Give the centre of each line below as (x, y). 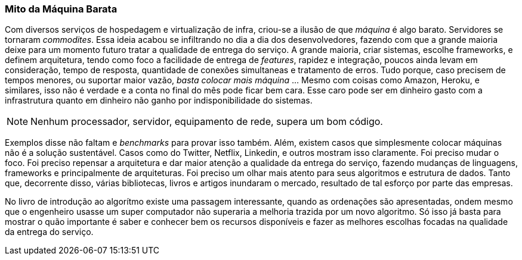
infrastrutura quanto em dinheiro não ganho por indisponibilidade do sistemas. (159, 101)
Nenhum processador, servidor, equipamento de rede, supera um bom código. (207, 122)
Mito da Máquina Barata (61, 9)
